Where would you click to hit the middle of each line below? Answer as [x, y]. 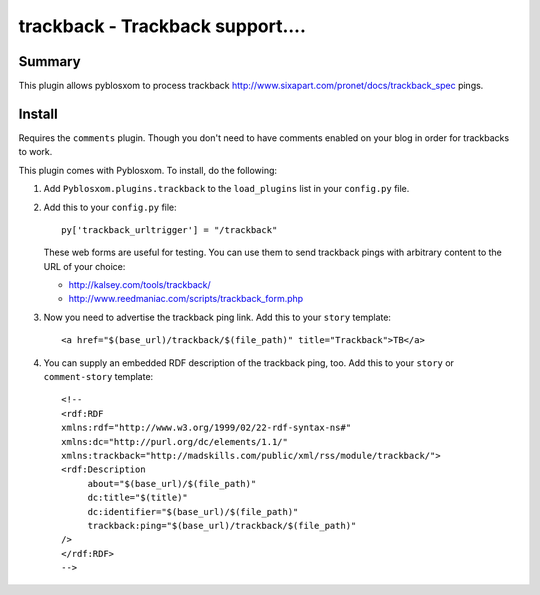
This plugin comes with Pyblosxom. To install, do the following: [148, 170]
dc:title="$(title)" [138, 498]
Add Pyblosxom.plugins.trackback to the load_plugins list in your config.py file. [226, 189]
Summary [49, 61]
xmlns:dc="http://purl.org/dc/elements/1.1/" [175, 441]
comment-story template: [98, 377]
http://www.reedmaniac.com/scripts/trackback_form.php [186, 299]
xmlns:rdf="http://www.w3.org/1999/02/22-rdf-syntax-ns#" [206, 428]
